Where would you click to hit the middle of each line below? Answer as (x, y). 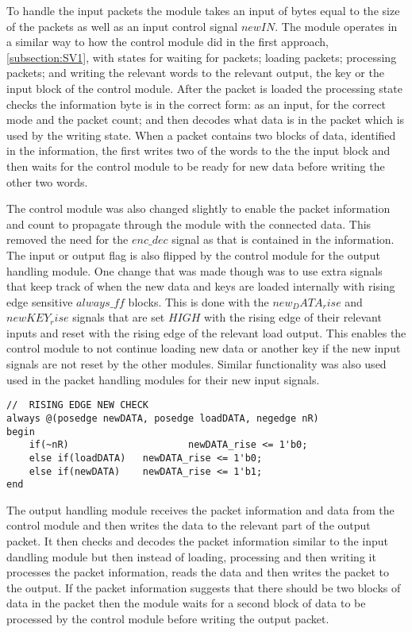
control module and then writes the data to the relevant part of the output (189, 525)
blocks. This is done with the (198, 301)
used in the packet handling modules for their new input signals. (163, 379)
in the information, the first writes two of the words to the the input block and (198, 150)
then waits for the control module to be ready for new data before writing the (196, 166)
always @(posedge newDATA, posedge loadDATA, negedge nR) (163, 418)
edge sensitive (40, 301)
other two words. (47, 181)
